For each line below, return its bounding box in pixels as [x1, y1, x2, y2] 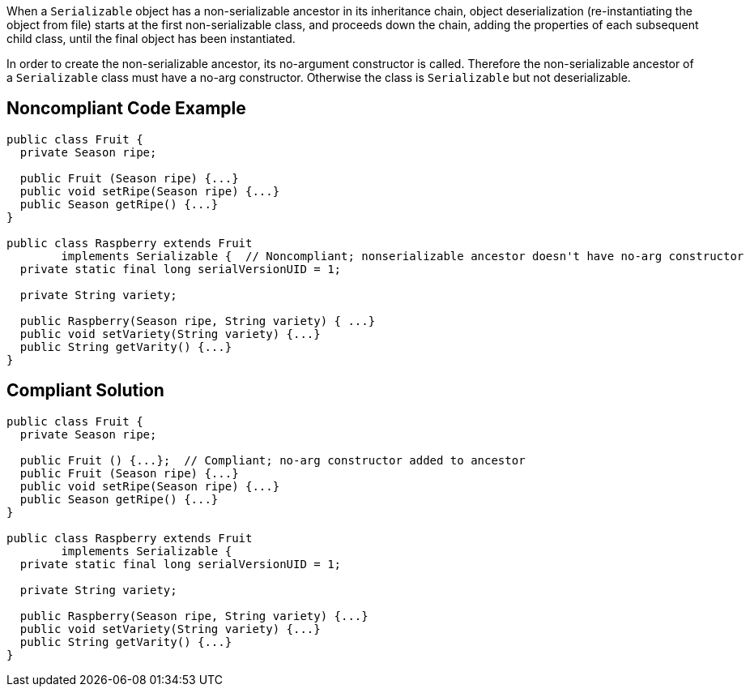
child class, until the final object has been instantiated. [6, 32, 296, 45]
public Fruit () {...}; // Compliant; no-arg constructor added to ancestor [19, 453, 526, 467]
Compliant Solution [6, 380, 164, 401]
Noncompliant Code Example [6, 98, 246, 119]
